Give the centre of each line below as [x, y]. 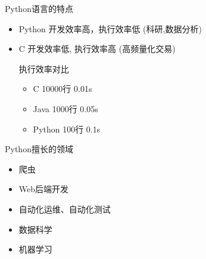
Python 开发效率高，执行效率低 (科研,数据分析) [110, 28]
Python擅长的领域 [39, 149]
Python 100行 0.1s [67, 129]
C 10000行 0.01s [63, 89]
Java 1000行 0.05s [65, 108]
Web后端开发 [44, 189]
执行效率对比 [44, 68]
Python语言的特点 [39, 8]
